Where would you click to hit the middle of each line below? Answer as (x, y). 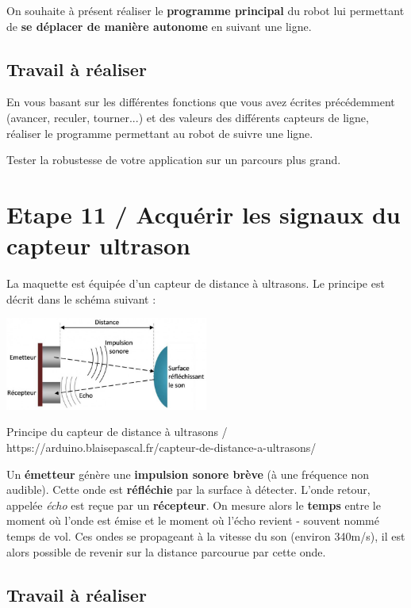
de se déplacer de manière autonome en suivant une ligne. (159, 26)
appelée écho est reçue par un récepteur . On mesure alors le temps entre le (194, 505)
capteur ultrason (98, 245)
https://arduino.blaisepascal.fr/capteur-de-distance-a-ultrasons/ (161, 447)
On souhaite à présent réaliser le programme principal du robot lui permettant (205, 10)
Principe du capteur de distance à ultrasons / (117, 432)
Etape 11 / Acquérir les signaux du (204, 214)
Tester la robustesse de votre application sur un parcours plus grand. (174, 160)
